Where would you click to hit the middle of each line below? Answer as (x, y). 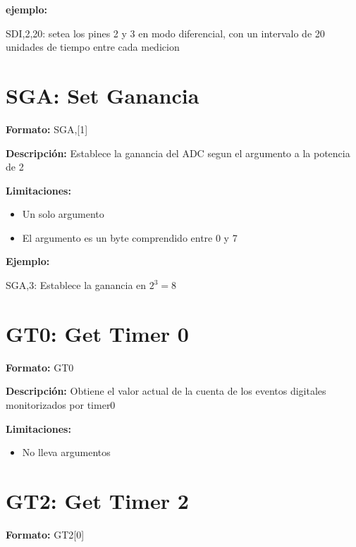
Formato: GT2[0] (45, 534)
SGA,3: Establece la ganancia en (76, 285)
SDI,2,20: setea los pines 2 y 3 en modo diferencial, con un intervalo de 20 (165, 33)
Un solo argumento (63, 214)
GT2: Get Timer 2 (97, 500)
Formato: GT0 (40, 367)
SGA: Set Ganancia (103, 95)
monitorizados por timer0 (61, 404)
